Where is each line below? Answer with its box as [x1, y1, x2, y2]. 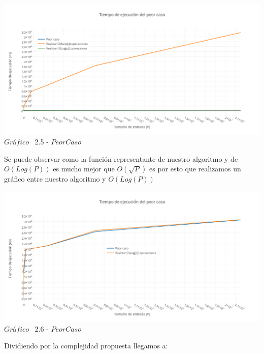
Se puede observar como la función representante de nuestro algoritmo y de [4, 153, 238, 164]
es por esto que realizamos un [149, 163, 241, 174]
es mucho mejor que [53, 163, 115, 174]
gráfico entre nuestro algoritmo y [4, 173, 106, 184]
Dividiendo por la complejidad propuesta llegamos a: [4, 340, 168, 351]
